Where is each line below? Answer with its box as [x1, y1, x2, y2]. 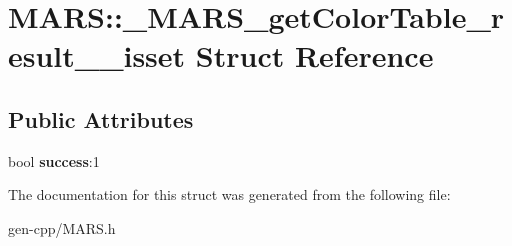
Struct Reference [195, 35, 434, 76]
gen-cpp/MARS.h [8, 217, 116, 238]
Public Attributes [8, 103, 194, 134]
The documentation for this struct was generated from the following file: [8, 184, 451, 205]
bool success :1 [8, 150, 100, 171]
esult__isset [8, 35, 186, 76]
